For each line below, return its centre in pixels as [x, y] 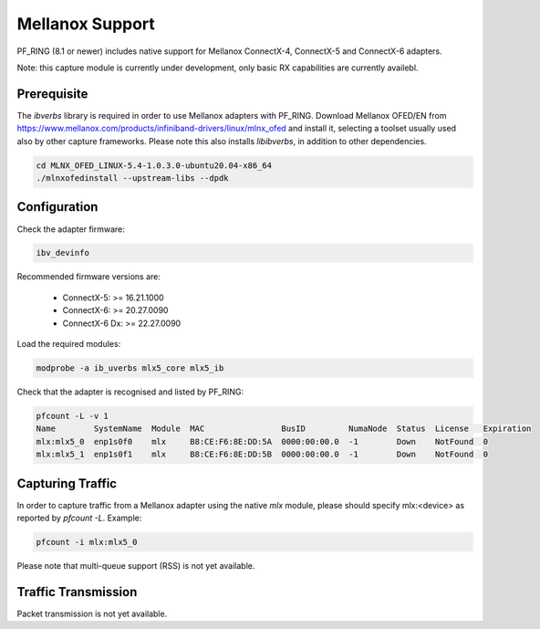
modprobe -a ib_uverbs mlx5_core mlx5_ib [130, 368]
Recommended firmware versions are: [89, 277]
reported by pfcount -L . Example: [79, 518]
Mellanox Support [86, 24]
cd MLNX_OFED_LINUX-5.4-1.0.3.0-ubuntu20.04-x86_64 [154, 165]
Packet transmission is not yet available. [92, 613]
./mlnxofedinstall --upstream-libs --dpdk [132, 178]
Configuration [57, 207]
